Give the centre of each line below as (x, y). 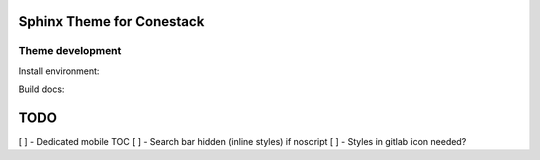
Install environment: (59, 71)
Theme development (70, 51)
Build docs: (41, 89)
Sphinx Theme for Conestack (111, 21)
